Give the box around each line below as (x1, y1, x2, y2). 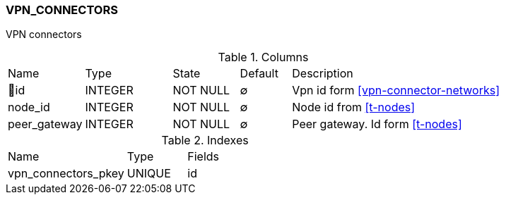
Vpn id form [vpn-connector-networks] (292, 83, 500, 98)
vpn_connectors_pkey (8, 166, 124, 181)
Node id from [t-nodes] (292, 100, 416, 115)
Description (292, 66, 353, 81)
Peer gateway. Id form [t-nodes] (292, 117, 462, 132)
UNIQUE (126, 166, 171, 181)
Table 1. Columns (218, 50, 309, 65)
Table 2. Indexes (161, 133, 249, 148)
